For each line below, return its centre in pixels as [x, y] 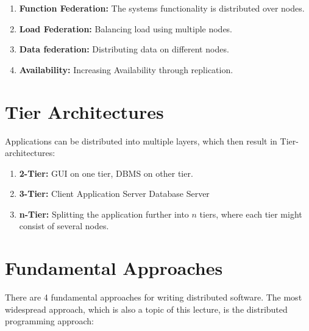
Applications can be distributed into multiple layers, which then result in [141, 141]
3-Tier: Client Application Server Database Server [114, 194]
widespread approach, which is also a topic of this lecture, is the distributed [146, 309]
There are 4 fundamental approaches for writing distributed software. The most [154, 297]
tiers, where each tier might [251, 214]
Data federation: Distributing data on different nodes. [124, 49]
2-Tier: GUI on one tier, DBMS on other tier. [106, 173]
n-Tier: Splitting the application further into [104, 214]
